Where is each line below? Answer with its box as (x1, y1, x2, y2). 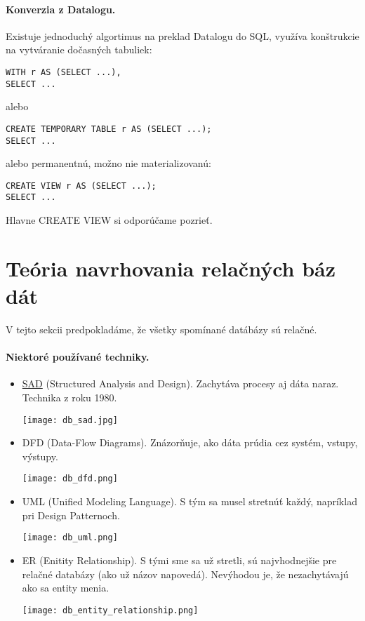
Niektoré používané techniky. (6, 349, 150, 364)
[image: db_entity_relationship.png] (22, 605, 199, 615)
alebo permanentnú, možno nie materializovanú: (6, 156, 211, 171)
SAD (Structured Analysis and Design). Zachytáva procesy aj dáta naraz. (22, 376, 339, 391)
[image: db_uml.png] (22, 533, 118, 543)
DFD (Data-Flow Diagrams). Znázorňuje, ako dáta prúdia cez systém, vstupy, (22, 435, 358, 450)
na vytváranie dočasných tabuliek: (6, 42, 152, 57)
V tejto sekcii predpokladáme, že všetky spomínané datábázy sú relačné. (6, 322, 317, 337)
